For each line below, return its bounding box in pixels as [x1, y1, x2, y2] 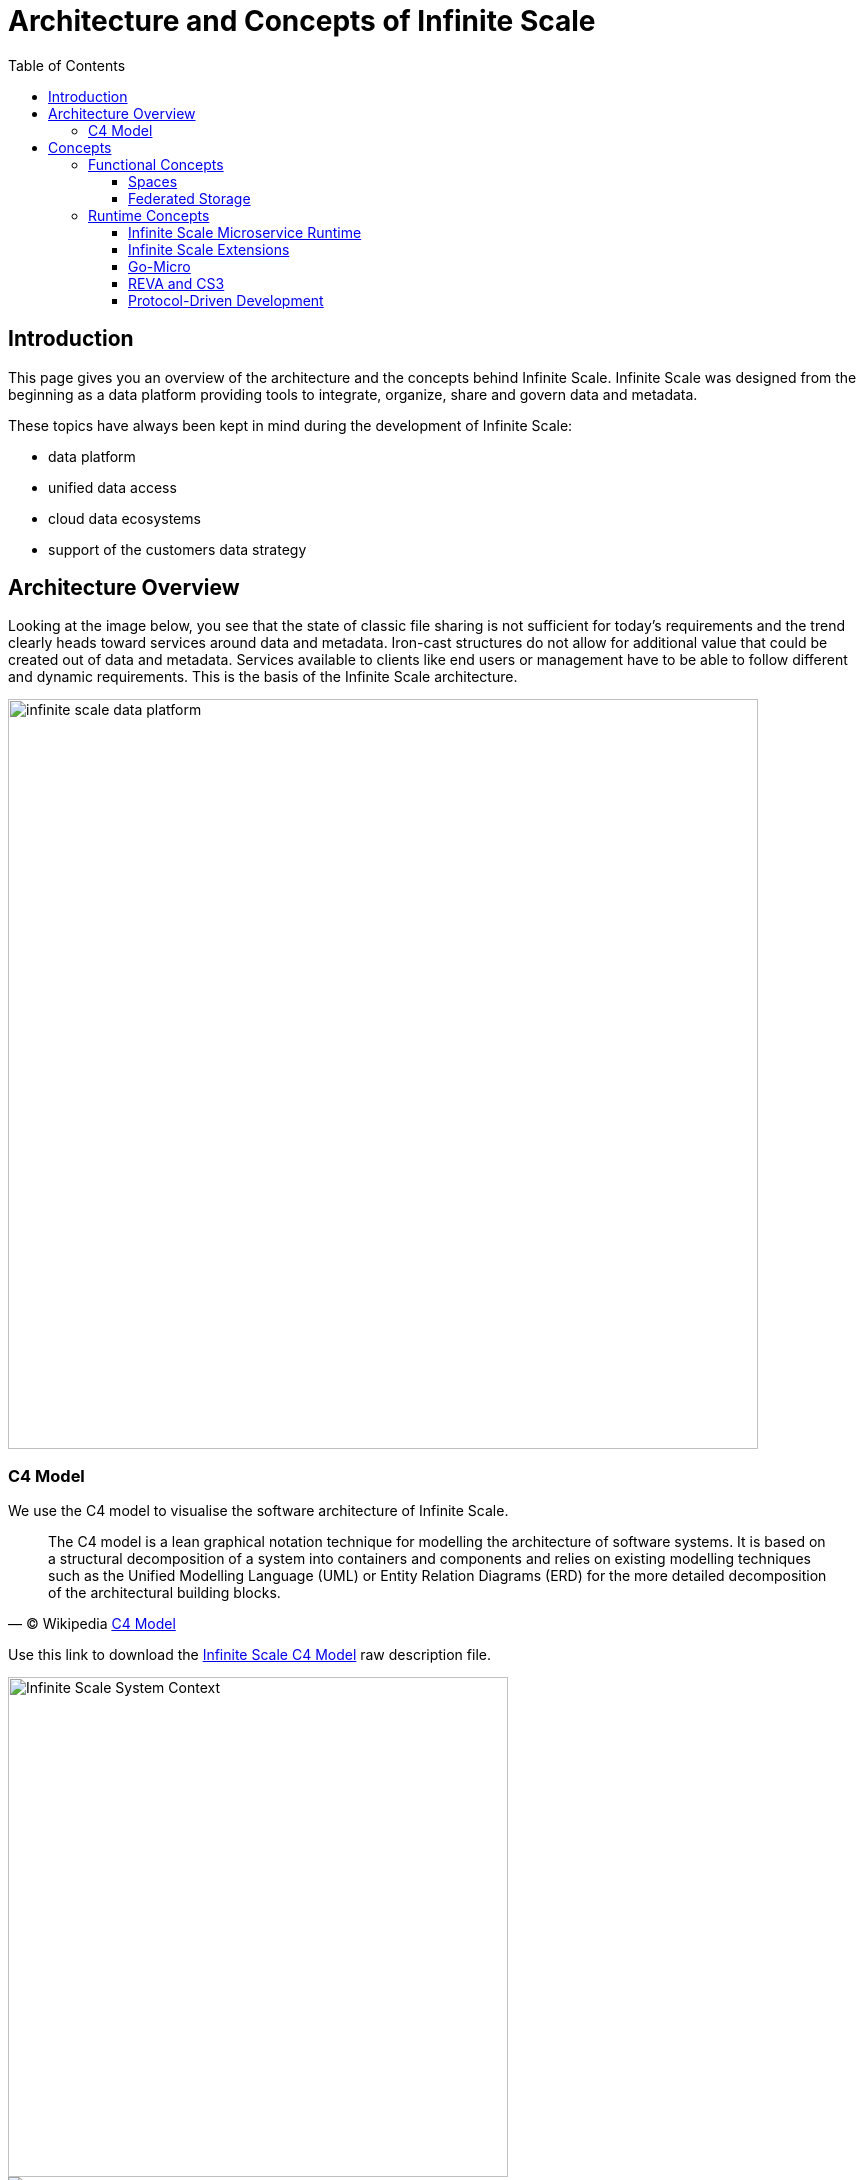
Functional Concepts [88, 155, 224, 173]
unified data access [48, 478, 177, 496]
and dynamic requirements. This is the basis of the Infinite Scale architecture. [8, 668, 518, 686]
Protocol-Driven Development [128, 291, 324, 309]
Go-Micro [128, 257, 191, 275]
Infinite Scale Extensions [128, 240, 290, 258]
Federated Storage [128, 189, 251, 207]
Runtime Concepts [88, 206, 210, 224]
